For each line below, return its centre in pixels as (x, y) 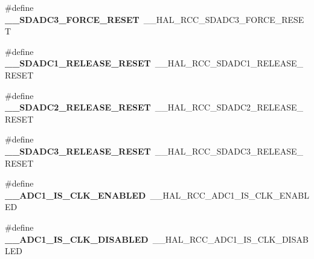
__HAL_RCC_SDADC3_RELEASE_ (229, 151)
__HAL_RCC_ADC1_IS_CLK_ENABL (229, 195)
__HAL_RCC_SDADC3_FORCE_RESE (224, 19)
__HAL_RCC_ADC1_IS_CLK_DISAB (230, 239)
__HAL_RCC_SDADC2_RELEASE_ (229, 107)
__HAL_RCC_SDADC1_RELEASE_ (229, 63)
